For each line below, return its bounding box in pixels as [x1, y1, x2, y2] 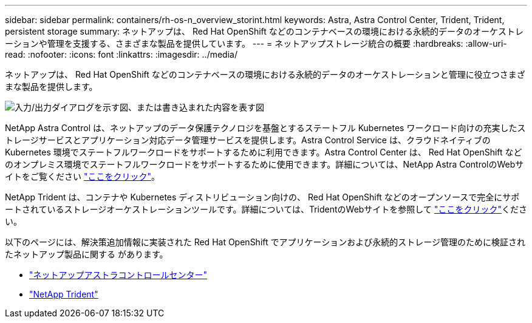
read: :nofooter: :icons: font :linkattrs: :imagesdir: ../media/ [5, 49, 237, 59]
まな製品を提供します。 [5, 81, 98, 92]
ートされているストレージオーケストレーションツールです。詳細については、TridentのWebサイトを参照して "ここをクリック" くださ [5, 204, 527, 214]
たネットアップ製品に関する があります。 [5, 249, 168, 259]
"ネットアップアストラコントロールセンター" [29, 270, 208, 280]
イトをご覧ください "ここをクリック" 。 [5, 171, 160, 182]
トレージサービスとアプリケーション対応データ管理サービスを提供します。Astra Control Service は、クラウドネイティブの [5, 135, 491, 145]
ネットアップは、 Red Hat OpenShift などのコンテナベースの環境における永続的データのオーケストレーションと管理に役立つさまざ [5, 69, 525, 80]
